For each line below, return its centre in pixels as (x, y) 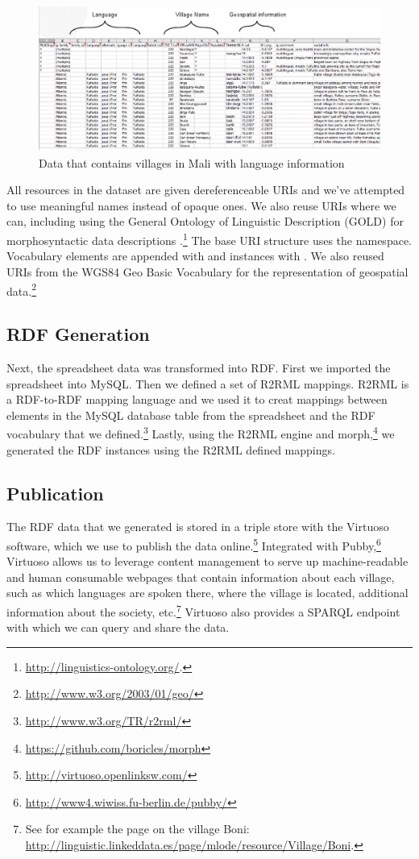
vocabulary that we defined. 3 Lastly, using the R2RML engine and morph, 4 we (201, 432)
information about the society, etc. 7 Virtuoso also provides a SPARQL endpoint (203, 610)
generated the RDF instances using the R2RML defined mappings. (171, 449)
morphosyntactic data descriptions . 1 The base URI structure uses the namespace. (209, 239)
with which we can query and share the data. (118, 627)
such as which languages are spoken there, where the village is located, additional (207, 593)
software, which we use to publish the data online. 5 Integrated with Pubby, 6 (194, 544)
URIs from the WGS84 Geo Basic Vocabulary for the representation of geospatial (207, 271)
